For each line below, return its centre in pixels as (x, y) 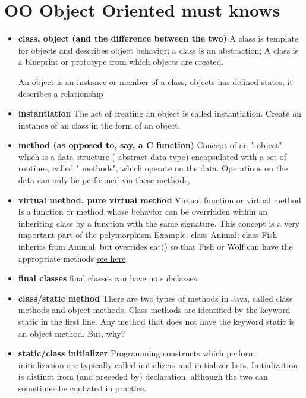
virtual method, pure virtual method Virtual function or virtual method (160, 200)
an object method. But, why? (72, 333)
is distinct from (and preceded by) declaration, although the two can (143, 376)
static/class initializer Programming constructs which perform (137, 353)
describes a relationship (61, 93)
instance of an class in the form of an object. (99, 125)
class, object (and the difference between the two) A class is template (158, 38)
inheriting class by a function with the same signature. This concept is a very (159, 223)
